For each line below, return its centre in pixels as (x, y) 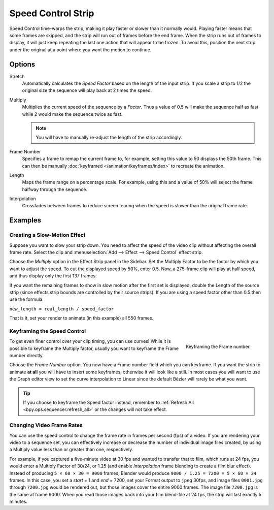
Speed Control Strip (52, 13)
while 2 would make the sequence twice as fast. (72, 114)
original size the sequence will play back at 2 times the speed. (87, 90)
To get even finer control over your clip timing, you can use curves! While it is (90, 341)
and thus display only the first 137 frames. (53, 276)
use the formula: (27, 299)
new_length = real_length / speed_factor (62, 309)
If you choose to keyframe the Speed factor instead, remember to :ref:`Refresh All (108, 403)
